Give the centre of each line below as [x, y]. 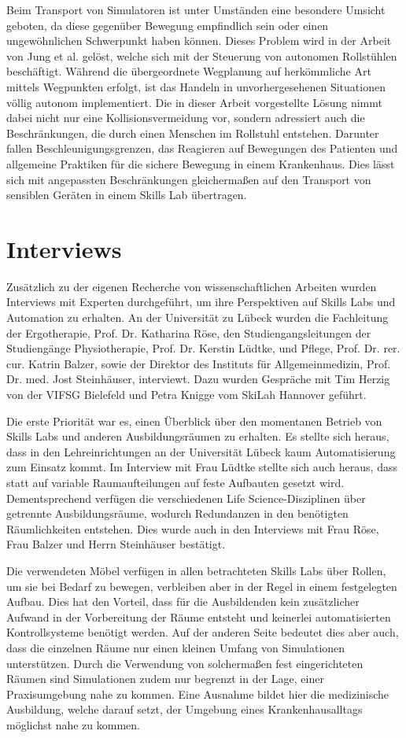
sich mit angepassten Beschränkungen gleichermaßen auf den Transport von [189, 179]
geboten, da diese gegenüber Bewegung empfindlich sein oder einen [168, 25]
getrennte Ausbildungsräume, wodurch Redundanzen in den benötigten [177, 513]
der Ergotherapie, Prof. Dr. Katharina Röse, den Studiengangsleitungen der [189, 332]
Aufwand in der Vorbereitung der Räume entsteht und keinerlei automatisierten [199, 616]
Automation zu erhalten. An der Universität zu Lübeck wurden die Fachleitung [197, 317]
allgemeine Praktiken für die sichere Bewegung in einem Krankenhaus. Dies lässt [201, 163]
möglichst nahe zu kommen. [74, 724]
